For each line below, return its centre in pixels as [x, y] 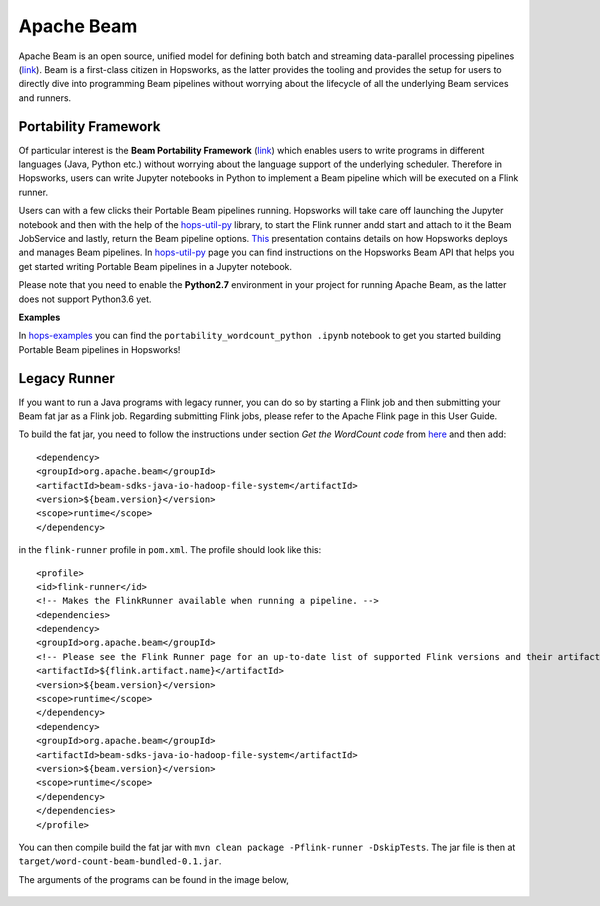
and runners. [45, 97]
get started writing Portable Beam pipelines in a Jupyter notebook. [155, 266]
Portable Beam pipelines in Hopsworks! [99, 349]
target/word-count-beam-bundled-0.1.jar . [120, 861]
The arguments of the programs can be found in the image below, [154, 879]
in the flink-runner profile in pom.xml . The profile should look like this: [170, 550]
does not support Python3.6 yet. [85, 299]
